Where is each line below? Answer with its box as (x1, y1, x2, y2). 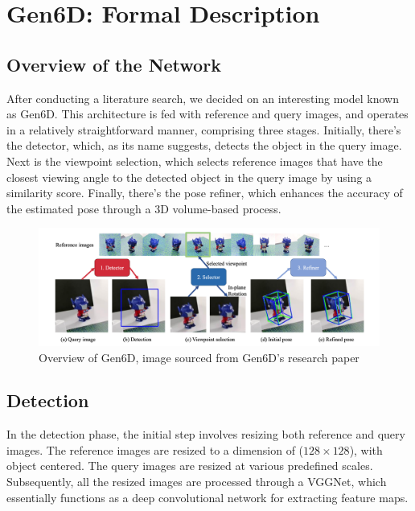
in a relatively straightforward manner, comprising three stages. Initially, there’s (6, 121, 401, 138)
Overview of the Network (6, 52, 221, 76)
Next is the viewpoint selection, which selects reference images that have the (6, 152, 383, 169)
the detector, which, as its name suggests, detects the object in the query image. (6, 137, 402, 154)
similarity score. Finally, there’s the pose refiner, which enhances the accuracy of (6, 184, 403, 201)
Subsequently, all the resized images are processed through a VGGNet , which (6, 473, 387, 490)
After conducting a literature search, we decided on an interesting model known (6, 89, 400, 106)
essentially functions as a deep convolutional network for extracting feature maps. (6, 488, 409, 505)
